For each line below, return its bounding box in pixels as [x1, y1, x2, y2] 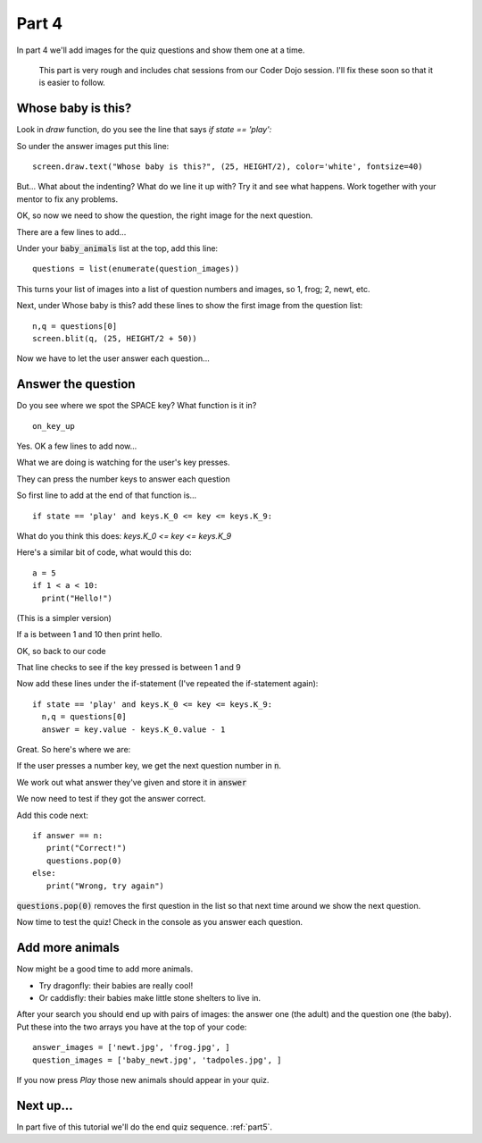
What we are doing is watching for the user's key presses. [16, 457, 231, 468]
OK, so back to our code [16, 645, 106, 656]
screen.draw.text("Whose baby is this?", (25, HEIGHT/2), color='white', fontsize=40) [32, 162, 423, 172]
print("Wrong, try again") [46, 880, 165, 891]
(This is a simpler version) [16, 612, 112, 623]
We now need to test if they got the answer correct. [16, 794, 206, 804]
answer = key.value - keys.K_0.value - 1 [41, 724, 226, 735]
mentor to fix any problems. [16, 193, 119, 205]
